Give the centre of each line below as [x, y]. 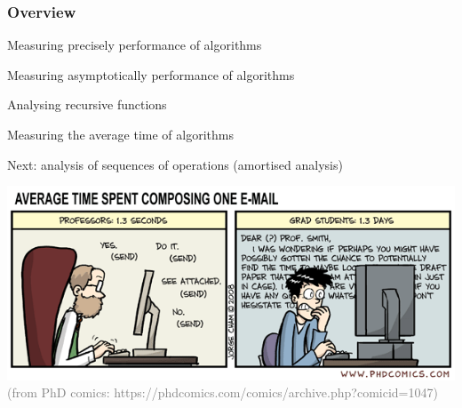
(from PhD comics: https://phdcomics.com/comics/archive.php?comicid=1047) [223, 392]
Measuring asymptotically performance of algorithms [151, 74]
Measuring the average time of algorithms [120, 134]
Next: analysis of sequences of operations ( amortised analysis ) [175, 164]
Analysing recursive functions [87, 104]
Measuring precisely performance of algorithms [135, 45]
